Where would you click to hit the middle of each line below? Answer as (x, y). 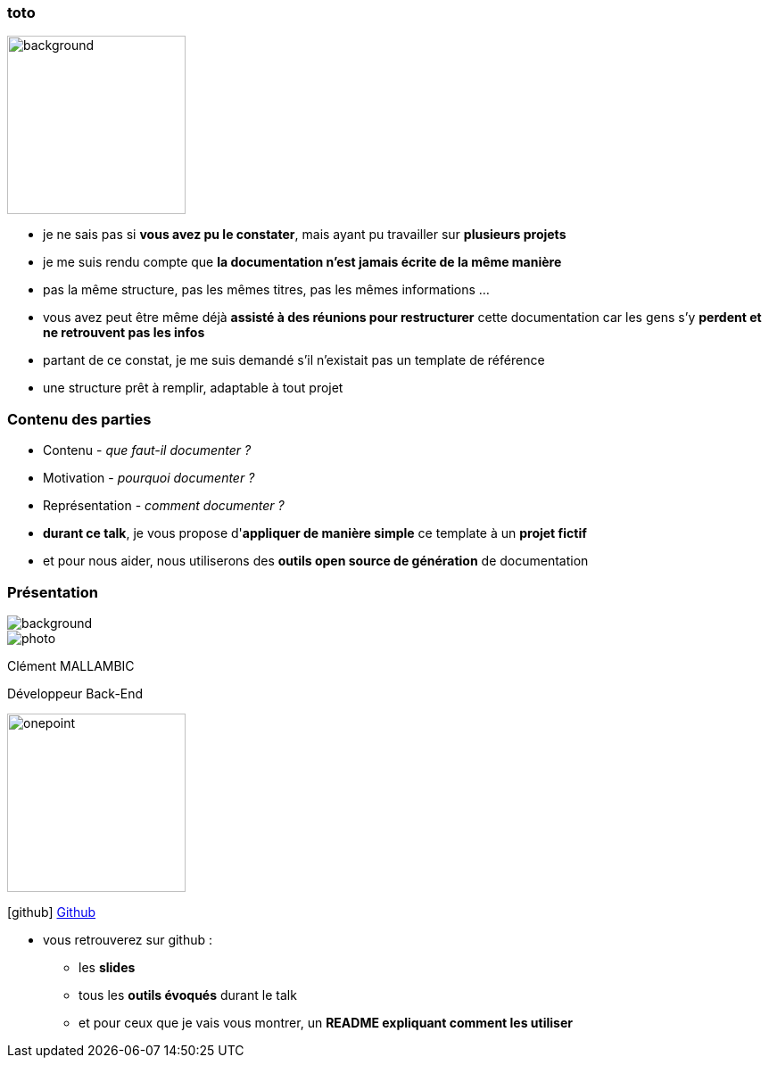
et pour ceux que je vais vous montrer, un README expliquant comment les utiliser (326, 1022)
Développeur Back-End (75, 693)
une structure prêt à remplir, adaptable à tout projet (193, 388)
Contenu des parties (79, 419)
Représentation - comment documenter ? (164, 506)
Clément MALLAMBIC (71, 665)
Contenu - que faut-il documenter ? (147, 450)
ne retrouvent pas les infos (124, 333)
